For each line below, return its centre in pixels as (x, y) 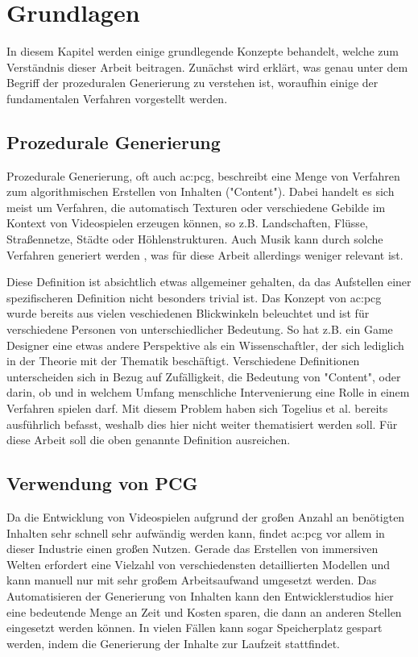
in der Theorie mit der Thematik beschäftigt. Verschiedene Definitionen (183, 361)
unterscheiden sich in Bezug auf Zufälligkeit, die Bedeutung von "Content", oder (204, 376)
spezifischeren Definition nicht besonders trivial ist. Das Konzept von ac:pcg (194, 297)
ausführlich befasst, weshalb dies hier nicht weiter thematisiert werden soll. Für (202, 424)
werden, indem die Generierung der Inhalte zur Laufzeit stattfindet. (173, 643)
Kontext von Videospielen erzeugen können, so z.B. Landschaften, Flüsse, (187, 223)
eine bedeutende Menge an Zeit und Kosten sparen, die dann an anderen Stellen (204, 611)
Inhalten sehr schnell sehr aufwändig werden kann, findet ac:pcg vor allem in (196, 532)
